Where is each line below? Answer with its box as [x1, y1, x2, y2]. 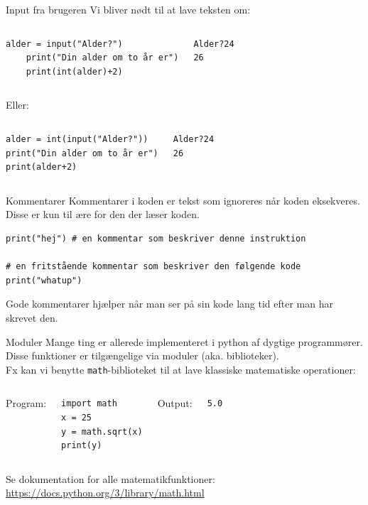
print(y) [61, 440, 102, 451]
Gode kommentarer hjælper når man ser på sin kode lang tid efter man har [6, 296, 333, 311]
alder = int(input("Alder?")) [6, 134, 148, 144]
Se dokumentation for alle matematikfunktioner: [6, 471, 215, 486]
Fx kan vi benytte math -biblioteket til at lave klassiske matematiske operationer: [6, 362, 356, 376]
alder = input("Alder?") [6, 38, 123, 49]
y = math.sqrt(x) [61, 426, 143, 437]
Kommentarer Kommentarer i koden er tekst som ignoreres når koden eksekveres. [6, 192, 360, 207]
